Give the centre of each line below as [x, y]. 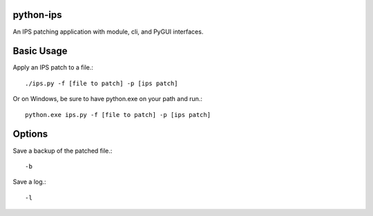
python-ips [37, 15]
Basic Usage [40, 51]
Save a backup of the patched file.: [63, 151]
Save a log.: [29, 182]
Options [30, 134]
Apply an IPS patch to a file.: [53, 67]
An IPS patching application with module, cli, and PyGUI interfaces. [108, 32]
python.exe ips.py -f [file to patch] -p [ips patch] [118, 115]
